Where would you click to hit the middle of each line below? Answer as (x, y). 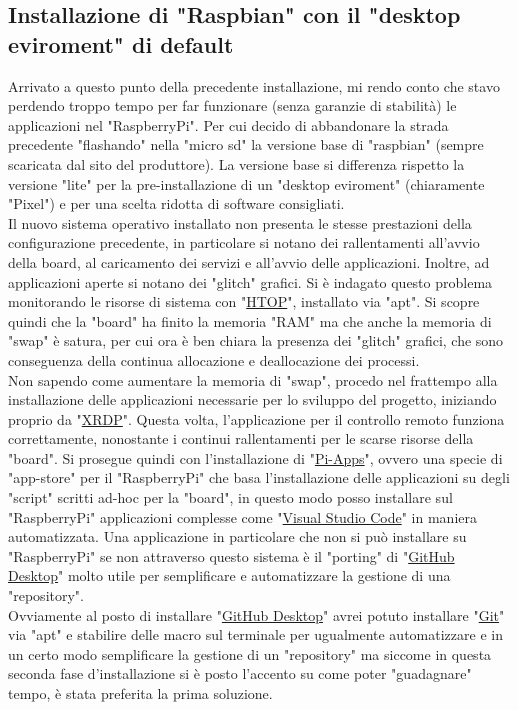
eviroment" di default (121, 43)
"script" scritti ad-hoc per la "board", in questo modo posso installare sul (230, 497)
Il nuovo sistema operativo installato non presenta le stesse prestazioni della (240, 222)
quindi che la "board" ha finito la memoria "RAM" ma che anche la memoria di (250, 320)
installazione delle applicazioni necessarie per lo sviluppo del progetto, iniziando (252, 399)
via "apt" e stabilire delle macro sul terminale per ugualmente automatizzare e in (255, 634)
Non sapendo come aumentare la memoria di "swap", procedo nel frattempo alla (253, 379)
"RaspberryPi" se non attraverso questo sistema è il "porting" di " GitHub (231, 555)
